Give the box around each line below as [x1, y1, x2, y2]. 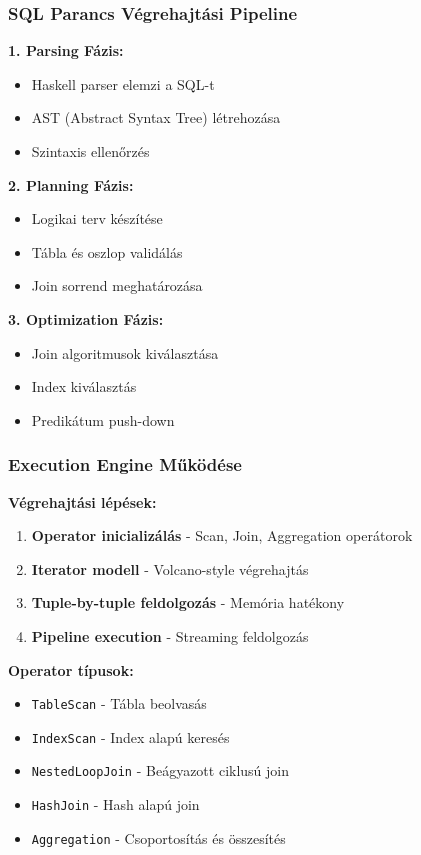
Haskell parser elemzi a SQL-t [31, 73, 215, 94]
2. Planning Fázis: [8, 174, 134, 195]
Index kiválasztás [31, 376, 137, 397]
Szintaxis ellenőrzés [31, 141, 150, 161]
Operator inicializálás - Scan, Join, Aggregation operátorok [31, 525, 413, 546]
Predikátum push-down [31, 409, 175, 430]
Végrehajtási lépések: [8, 491, 157, 512]
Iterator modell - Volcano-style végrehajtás [31, 558, 309, 579]
